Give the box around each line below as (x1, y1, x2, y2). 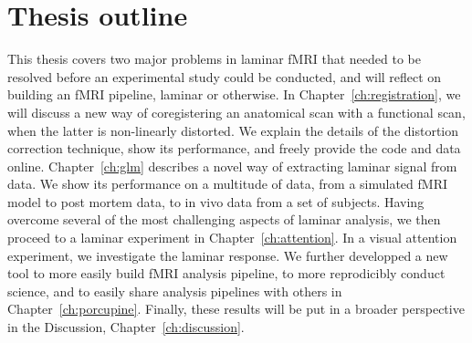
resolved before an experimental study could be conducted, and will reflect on (7, 67, 442, 86)
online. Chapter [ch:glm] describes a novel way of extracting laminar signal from (7, 156, 457, 175)
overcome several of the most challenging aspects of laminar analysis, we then (7, 210, 441, 229)
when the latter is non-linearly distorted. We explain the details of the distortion (7, 120, 459, 140)
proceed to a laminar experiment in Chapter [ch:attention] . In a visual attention (7, 228, 457, 247)
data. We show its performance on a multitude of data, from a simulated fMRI (7, 174, 447, 193)
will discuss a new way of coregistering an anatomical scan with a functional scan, (7, 102, 466, 121)
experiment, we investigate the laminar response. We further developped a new (7, 245, 448, 265)
